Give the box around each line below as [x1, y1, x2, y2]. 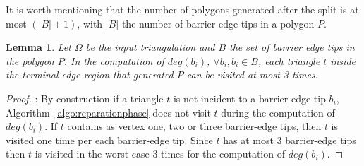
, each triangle [257, 53, 320, 68]
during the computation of [221, 105, 335, 119]
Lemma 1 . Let [6, 40, 71, 54]
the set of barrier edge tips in [229, 40, 355, 54]
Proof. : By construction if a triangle [6, 90, 164, 105]
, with [77, 16, 103, 30]
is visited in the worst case [35, 146, 150, 161]
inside [330, 53, 356, 68]
